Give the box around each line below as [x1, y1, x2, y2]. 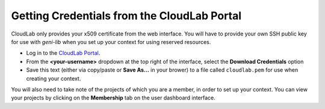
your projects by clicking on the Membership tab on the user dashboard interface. [11, 94, 216, 102]
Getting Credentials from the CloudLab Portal [11, 9, 242, 22]
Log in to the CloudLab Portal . [26, 49, 101, 57]
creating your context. [26, 75, 81, 82]
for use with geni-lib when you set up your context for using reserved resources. [11, 38, 211, 45]
